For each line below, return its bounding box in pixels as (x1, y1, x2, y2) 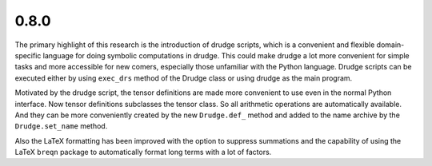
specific (14, 50, 42, 60)
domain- (376, 40, 405, 49)
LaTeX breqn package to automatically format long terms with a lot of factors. (14, 148, 272, 157)
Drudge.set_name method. (14, 121, 108, 131)
